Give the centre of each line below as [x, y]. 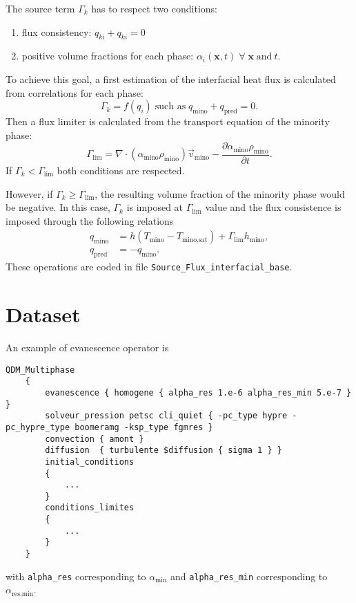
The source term [40, 8]
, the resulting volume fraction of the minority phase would [220, 193]
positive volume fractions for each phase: [108, 56]
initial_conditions [90, 462]
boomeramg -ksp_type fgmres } [144, 427]
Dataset [43, 314]
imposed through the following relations [90, 220]
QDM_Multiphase [40, 370]
